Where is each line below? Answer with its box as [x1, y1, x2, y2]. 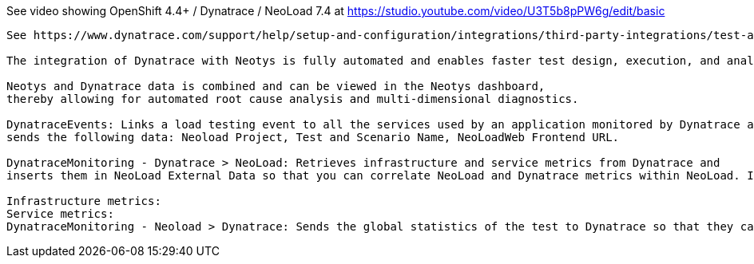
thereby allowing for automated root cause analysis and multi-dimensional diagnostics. [6, 93, 579, 105]
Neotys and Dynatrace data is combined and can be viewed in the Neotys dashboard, [6, 80, 546, 93]
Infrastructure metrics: [6, 195, 161, 207]
